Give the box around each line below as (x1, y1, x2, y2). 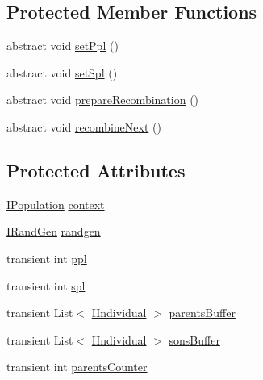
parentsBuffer (169, 304, 236, 321)
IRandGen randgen (6, 223, 101, 240)
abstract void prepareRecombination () (6, 91, 199, 108)
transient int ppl (6, 249, 87, 266)
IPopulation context (6, 195, 105, 212)
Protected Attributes (6, 157, 186, 182)
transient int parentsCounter (6, 358, 148, 375)
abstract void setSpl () (6, 64, 118, 81)
